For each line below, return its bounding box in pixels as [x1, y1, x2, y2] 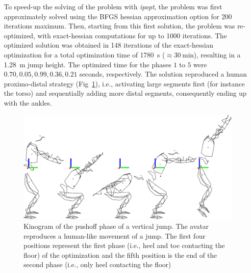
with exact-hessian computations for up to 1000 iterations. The [37, 30, 227, 40]
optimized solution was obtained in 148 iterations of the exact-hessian [4, 40, 214, 50]
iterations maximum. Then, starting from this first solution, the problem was [4, 21, 235, 31]
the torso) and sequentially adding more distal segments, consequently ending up [4, 88, 247, 98]
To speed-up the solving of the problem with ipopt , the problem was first [4, 1, 223, 11]
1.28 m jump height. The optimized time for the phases [4, 59, 172, 69]
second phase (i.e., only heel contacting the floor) [24, 259, 171, 270]
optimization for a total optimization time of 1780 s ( [4, 49, 165, 59]
